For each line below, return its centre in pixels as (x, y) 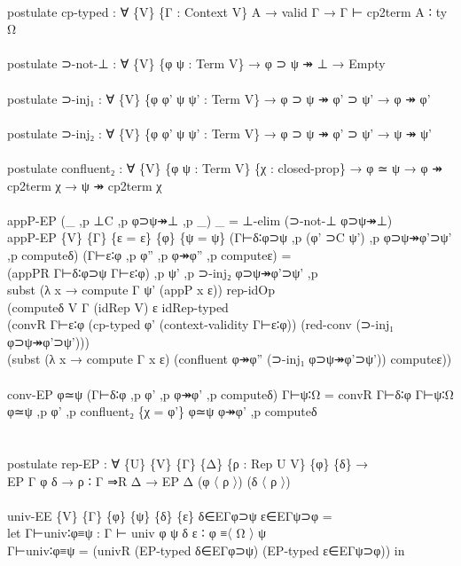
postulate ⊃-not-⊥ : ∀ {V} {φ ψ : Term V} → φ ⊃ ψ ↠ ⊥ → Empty (196, 63)
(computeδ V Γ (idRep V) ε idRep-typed (118, 307)
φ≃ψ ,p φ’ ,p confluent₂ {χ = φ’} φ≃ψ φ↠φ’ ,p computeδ (162, 411)
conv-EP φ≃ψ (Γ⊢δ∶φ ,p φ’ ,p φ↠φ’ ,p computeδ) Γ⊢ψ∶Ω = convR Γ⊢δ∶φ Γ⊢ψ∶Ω (230, 393)
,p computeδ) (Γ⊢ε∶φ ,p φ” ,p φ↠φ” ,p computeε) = (149, 254)
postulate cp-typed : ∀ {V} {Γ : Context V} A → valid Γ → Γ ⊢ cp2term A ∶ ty (227, 11)
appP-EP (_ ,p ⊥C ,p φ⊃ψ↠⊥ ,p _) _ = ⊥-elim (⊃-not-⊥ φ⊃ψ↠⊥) (200, 220)
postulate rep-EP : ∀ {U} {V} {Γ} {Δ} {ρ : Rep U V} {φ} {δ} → (188, 464)
